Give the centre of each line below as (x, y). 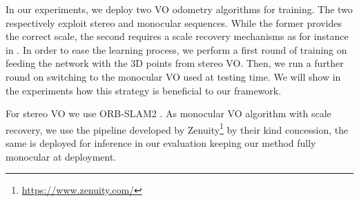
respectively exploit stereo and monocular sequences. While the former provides (174, 22)
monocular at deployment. (61, 156)
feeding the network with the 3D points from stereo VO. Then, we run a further (175, 63)
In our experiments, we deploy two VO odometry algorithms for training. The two (179, 9)
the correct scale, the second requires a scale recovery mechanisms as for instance (177, 36)
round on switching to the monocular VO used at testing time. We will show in (173, 76)
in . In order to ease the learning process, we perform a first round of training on (176, 49)
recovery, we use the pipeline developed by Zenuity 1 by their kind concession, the (177, 128)
